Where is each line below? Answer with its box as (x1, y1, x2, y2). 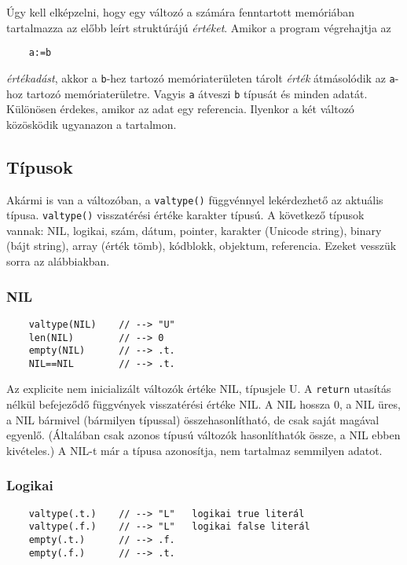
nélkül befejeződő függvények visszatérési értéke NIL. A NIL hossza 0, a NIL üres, (6, 396, 401, 413)
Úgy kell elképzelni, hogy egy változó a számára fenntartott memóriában (6, 4, 355, 20)
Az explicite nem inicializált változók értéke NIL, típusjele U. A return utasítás (6, 380, 391, 397)
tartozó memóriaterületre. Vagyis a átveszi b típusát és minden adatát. (26, 85, 368, 101)
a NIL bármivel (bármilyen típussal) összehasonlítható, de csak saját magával (6, 411, 379, 427)
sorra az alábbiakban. (6, 253, 110, 270)
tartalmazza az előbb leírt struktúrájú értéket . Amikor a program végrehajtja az (6, 19, 391, 35)
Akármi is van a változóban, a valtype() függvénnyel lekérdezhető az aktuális (6, 191, 383, 207)
